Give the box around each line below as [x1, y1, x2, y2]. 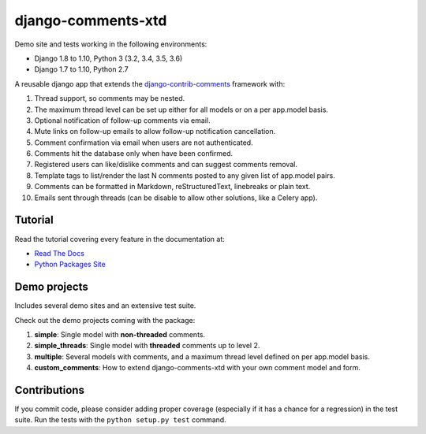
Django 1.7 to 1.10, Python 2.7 [34, 65, 129, 74]
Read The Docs [34, 248, 84, 258]
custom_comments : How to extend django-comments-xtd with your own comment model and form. [34, 363, 361, 373]
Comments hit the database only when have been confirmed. [34, 149, 234, 158]
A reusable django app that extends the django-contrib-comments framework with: [14, 79, 286, 88]
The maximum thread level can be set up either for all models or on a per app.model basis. [34, 105, 329, 114]
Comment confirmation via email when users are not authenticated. [34, 138, 253, 147]
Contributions [14, 383, 84, 397]
